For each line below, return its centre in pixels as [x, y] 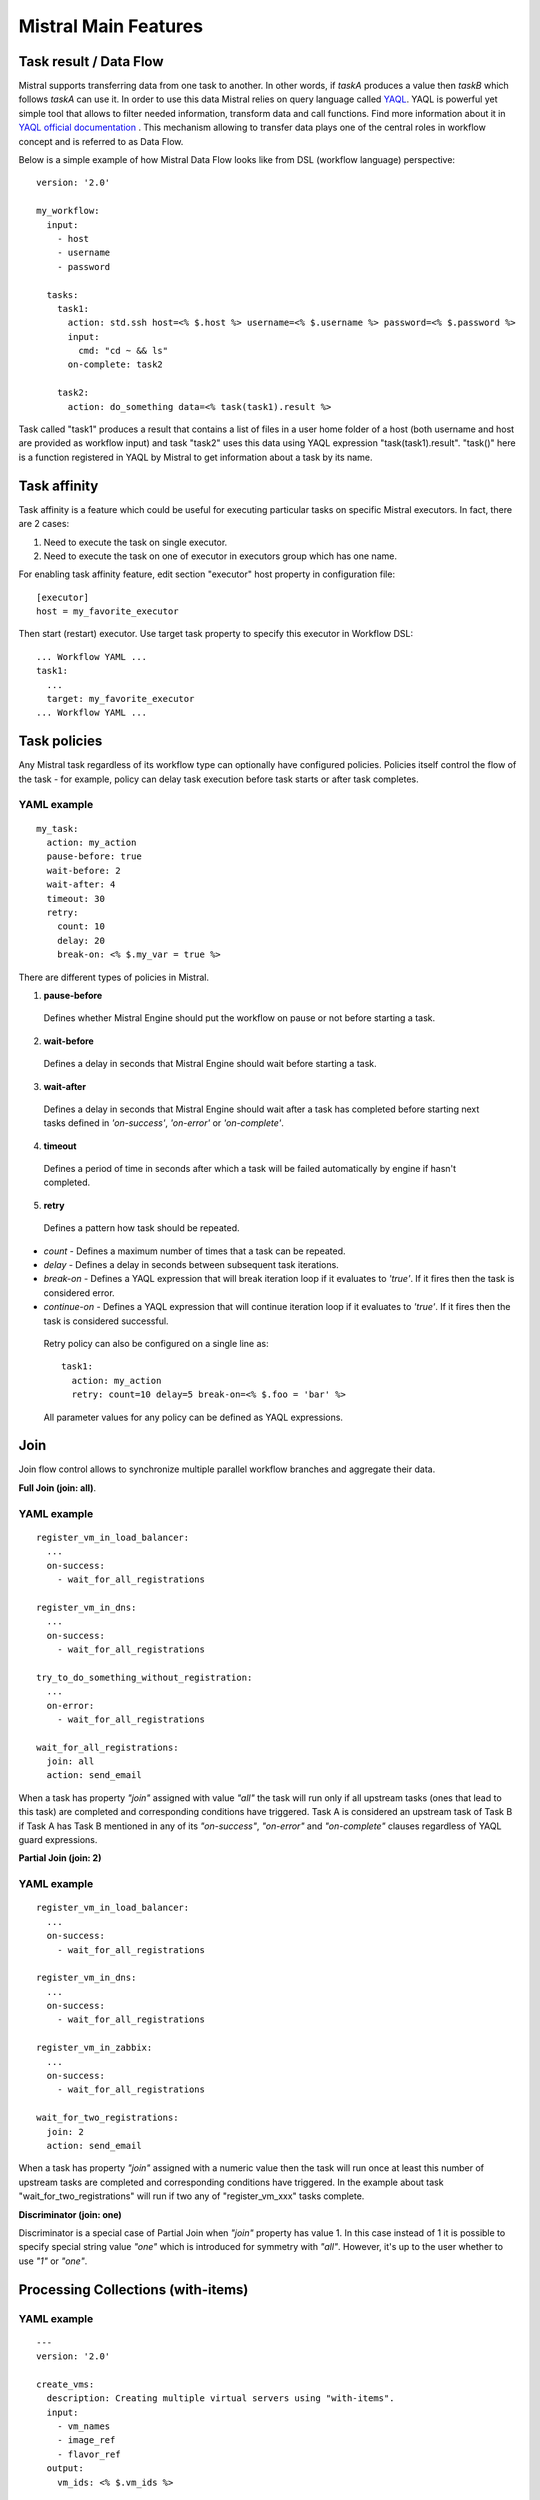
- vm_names [83, 2426]
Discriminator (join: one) [70, 2214]
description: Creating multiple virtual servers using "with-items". [220, 2398]
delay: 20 [80, 940]
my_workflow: [68, 211]
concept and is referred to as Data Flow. [101, 141]
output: [65, 2468]
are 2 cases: [44, 524]
